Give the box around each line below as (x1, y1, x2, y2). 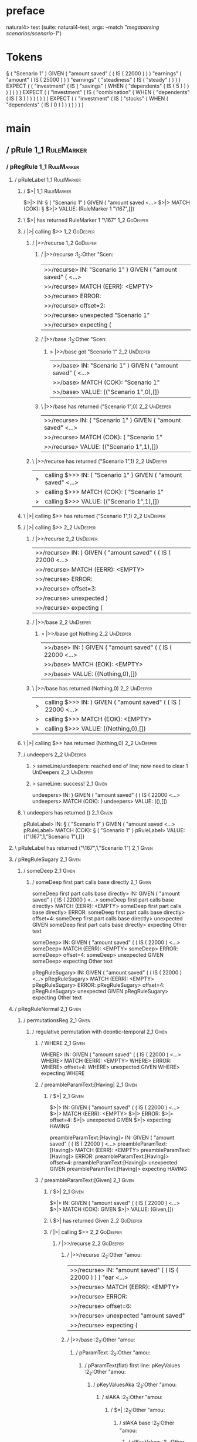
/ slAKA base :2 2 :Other (119, 1419, 175, 1427)
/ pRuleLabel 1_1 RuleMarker (14, 176, 81, 183)
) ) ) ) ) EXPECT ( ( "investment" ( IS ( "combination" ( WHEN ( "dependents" (6, 88, 190, 95)
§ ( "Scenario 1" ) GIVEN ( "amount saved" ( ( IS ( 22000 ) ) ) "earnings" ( (6, 69, 182, 77)
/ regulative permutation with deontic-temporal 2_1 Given (32, 1028, 168, 1036)
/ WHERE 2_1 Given (40, 1040, 85, 1047)
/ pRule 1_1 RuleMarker (6, 145, 87, 155)
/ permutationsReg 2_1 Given (23, 1017, 91, 1024)
